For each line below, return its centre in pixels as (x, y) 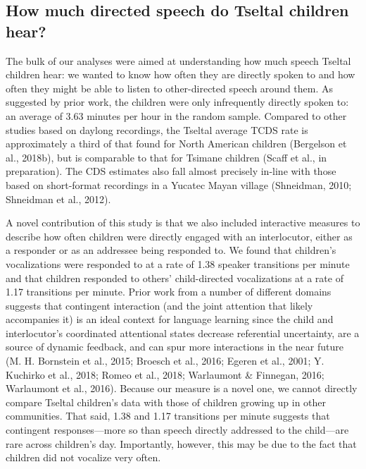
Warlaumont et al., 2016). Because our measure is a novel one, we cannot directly (182, 388)
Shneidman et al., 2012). (58, 199)
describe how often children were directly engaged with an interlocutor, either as (179, 236)
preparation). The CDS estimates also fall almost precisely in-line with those (171, 171)
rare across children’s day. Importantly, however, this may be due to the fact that (181, 443)
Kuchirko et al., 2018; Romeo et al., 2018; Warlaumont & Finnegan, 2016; (165, 374)
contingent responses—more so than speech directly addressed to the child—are (177, 430)
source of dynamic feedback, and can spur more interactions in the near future (175, 347)
